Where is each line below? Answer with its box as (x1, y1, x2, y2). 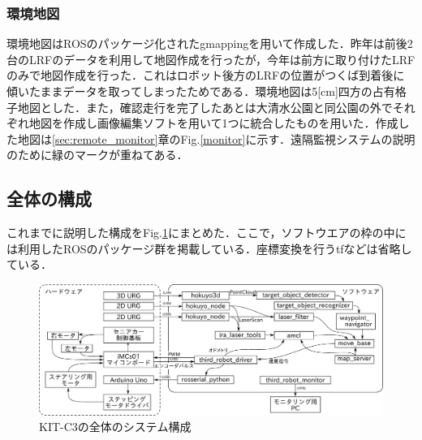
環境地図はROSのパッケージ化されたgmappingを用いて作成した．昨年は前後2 (6, 35, 413, 52)
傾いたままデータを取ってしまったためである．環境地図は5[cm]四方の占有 (6, 83, 395, 99)
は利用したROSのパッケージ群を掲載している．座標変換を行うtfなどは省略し (6, 239, 412, 257)
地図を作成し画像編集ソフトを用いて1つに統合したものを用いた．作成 (28, 114, 398, 132)
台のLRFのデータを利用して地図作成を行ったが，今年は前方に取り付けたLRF (6, 50, 416, 67)
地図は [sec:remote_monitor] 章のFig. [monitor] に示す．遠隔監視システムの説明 (17, 130, 416, 147)
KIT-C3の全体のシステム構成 (39, 418, 192, 435)
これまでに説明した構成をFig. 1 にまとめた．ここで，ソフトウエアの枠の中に (6, 224, 407, 241)
